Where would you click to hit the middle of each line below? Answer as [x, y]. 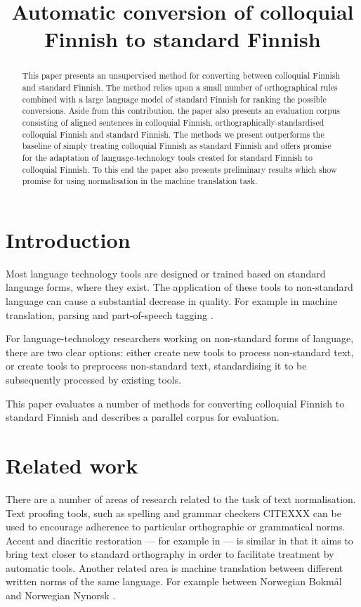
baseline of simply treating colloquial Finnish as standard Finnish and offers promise [177, 146]
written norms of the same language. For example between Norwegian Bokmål [174, 581]
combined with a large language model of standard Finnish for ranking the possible [174, 99]
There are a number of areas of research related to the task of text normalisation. [181, 498]
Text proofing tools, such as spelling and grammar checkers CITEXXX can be [173, 513]
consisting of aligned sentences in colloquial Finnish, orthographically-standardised [173, 122]
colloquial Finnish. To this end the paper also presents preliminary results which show [179, 169]
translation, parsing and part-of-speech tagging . [110, 314]
